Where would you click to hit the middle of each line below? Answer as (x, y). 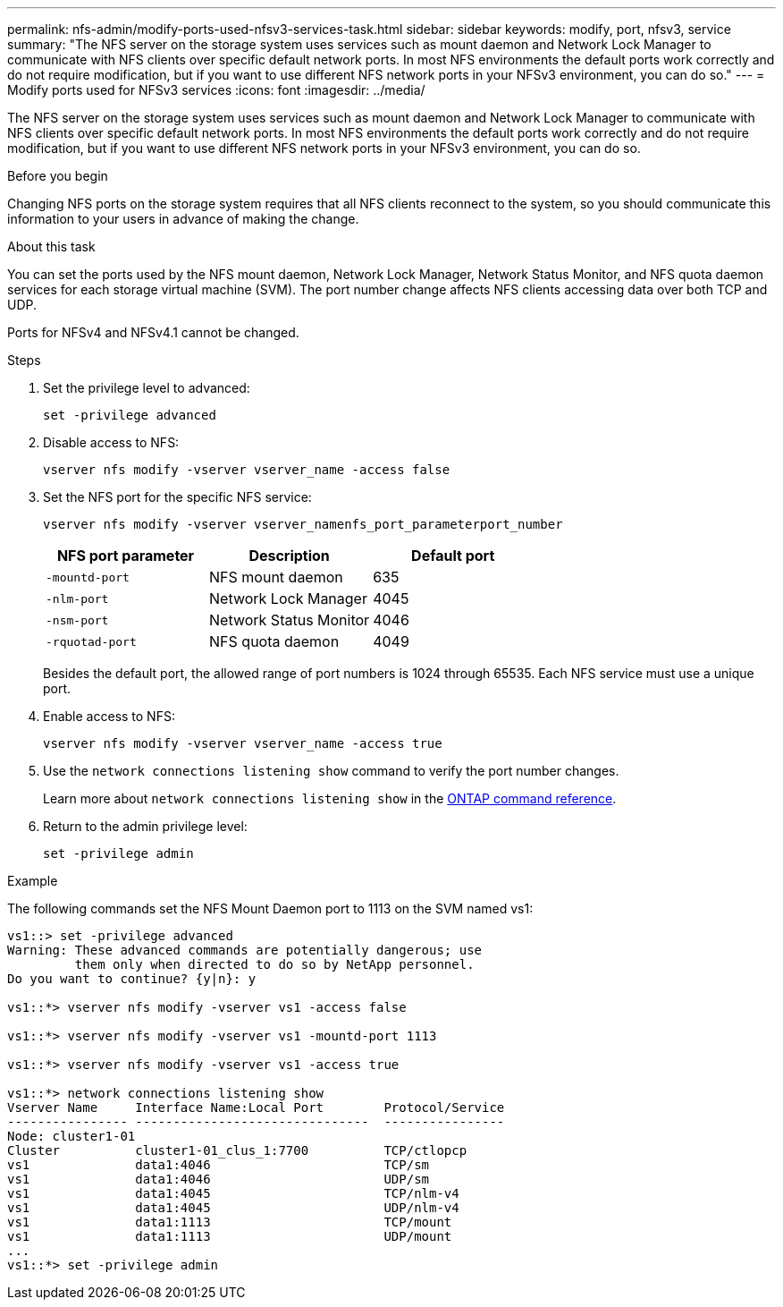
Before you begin (58, 176)
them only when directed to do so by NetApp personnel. (274, 964)
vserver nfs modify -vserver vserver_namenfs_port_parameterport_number (303, 524)
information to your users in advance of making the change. (183, 219)
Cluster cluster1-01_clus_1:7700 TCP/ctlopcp (237, 1150)
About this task (51, 246)
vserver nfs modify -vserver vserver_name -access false (247, 470)
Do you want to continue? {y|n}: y (132, 979)
